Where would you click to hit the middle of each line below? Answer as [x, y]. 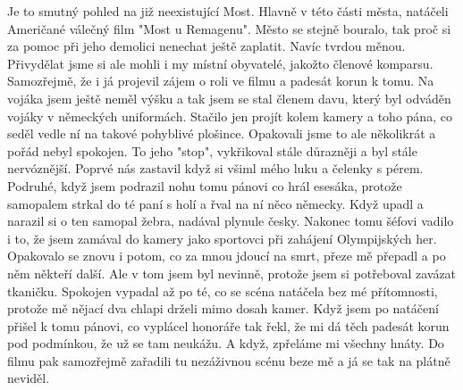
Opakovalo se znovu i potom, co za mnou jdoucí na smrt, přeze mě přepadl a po [227, 256]
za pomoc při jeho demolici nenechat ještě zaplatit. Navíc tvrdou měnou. [206, 46]
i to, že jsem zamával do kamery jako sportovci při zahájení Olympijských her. [222, 238]
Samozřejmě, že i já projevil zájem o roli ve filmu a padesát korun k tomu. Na [221, 81]
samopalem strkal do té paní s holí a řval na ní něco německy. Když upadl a [215, 203]
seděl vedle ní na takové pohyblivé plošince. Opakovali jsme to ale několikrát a [222, 133]
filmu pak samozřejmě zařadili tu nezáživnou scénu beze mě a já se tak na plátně [229, 360]
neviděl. [29, 378]
